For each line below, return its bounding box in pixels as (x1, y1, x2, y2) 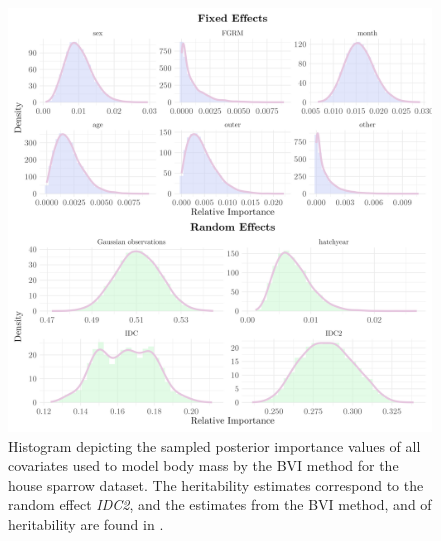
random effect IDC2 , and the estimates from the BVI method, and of (8, 494, 432, 515)
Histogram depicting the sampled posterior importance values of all (8, 435, 421, 456)
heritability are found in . (8, 513, 164, 534)
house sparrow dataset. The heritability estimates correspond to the (8, 474, 424, 495)
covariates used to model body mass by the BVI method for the (8, 455, 399, 476)
